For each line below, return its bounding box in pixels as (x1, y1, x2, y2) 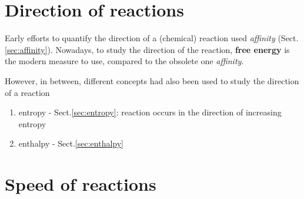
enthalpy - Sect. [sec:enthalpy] (18, 137, 123, 150)
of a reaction (5, 86, 50, 98)
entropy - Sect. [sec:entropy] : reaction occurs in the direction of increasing (18, 106, 282, 118)
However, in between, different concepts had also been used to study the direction (5, 74, 299, 87)
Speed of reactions (5, 172, 156, 196)
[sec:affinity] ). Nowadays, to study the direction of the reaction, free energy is (5, 43, 290, 55)
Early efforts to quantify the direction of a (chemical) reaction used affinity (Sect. (5, 32, 299, 44)
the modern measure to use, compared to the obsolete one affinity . (5, 55, 244, 67)
